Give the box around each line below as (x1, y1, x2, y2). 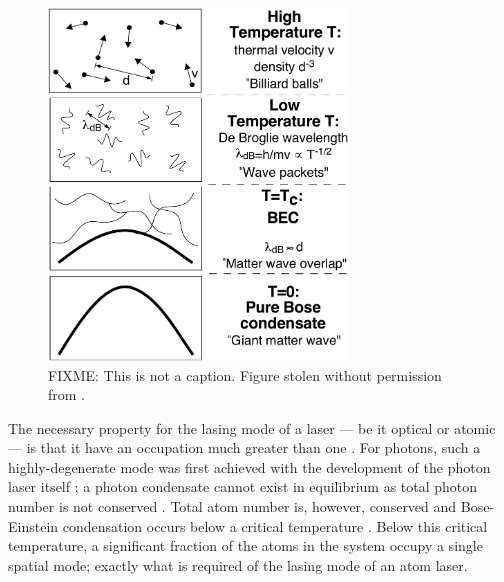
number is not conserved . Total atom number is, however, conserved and (8, 496, 457, 517)
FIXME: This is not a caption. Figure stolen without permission (48, 364, 442, 385)
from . (48, 384, 86, 405)
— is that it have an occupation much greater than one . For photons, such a (8, 437, 481, 458)
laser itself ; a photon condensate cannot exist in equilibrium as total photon (8, 476, 478, 497)
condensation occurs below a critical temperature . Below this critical (62, 515, 488, 536)
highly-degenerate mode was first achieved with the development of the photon (8, 456, 491, 477)
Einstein (8, 515, 59, 536)
